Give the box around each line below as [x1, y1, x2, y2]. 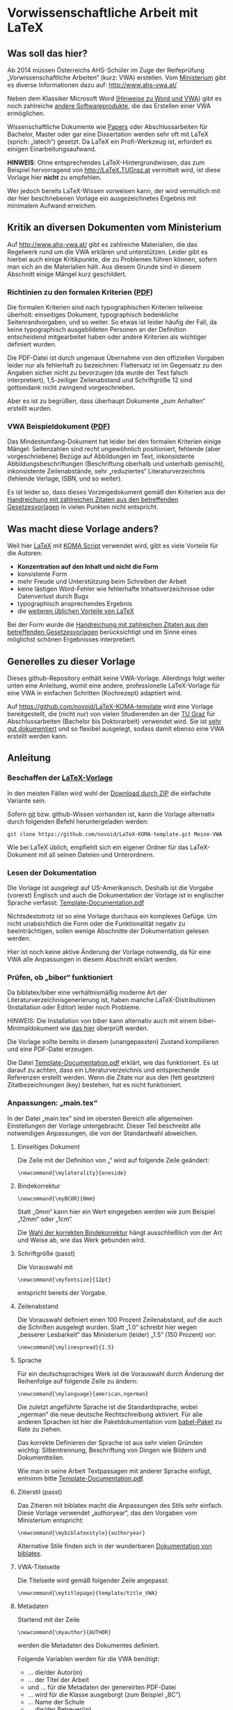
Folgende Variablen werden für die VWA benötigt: [17, 1654, 160, 1663]
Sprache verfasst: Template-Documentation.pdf [7, 898, 145, 907]
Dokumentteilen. [17, 1453, 65, 1462]
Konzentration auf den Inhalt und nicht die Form [17, 563, 159, 571]
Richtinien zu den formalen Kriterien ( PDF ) [7, 287, 153, 297]
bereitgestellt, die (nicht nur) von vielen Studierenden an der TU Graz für [7, 710, 216, 718]
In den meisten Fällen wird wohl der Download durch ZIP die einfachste [7, 789, 211, 797]
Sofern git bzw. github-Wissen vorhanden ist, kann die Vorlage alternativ [7, 810, 216, 818]
